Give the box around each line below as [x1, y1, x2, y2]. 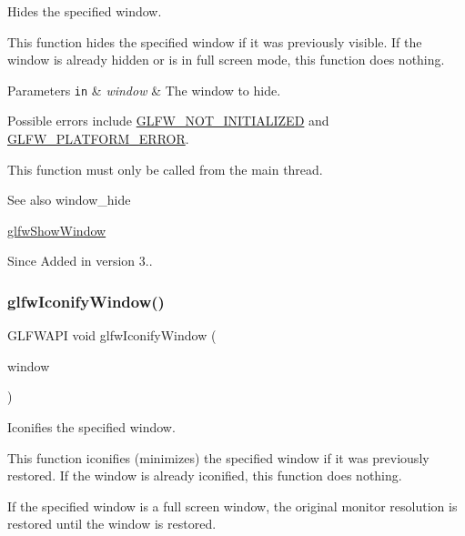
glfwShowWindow [7, 220, 106, 239]
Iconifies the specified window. [7, 418, 176, 436]
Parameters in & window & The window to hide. [7, 80, 281, 99]
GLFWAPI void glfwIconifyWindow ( [7, 326, 217, 345]
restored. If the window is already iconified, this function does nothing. [7, 466, 402, 485]
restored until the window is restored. [7, 514, 217, 533]
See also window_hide [7, 190, 131, 209]
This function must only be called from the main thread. [7, 159, 323, 178]
